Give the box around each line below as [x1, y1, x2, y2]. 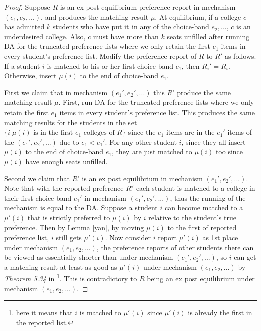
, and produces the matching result [41, 11, 149, 22]
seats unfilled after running [167, 31, 250, 41]
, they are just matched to [111, 146, 192, 157]
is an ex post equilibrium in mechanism [82, 173, 203, 183]
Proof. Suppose [4, 2, 50, 12]
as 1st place [202, 232, 238, 243]
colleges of [83, 129, 115, 137]
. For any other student [105, 136, 177, 147]
